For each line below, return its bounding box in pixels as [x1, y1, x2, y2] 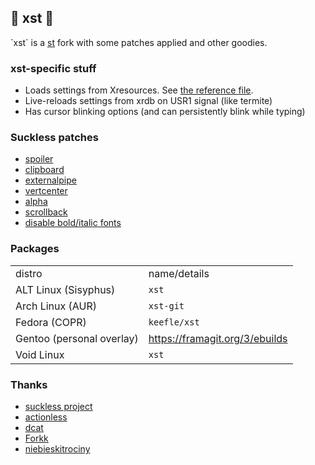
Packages [10, 242, 60, 256]
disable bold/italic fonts [24, 217, 122, 229]
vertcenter [24, 185, 68, 197]
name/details [148, 266, 210, 280]
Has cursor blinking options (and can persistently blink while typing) [24, 106, 306, 118]
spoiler [24, 153, 54, 165]
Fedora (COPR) [15, 315, 87, 329]
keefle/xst [148, 316, 200, 328]
